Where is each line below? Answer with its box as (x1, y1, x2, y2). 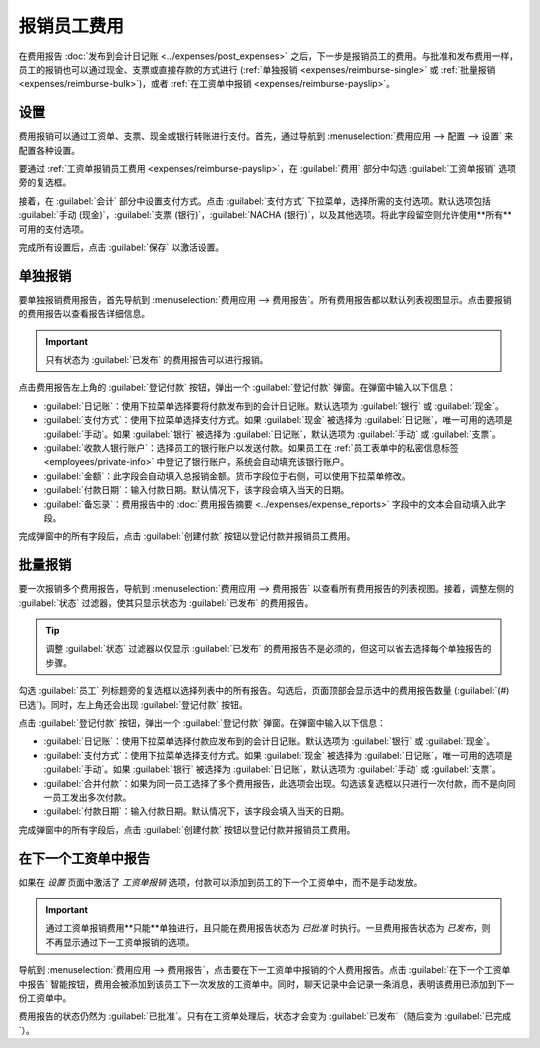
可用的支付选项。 (18, 223, 89, 235)
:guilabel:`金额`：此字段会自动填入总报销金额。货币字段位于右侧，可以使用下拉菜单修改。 (43, 470, 411, 482)
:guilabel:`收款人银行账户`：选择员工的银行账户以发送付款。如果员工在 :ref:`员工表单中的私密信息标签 (43, 442, 459, 454)
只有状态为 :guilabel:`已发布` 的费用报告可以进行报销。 (45, 354, 269, 366)
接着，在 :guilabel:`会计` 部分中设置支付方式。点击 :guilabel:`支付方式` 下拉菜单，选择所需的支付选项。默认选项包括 (18, 195, 492, 207)
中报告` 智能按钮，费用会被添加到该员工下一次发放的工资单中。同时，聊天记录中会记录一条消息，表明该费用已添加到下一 (18, 978, 515, 990)
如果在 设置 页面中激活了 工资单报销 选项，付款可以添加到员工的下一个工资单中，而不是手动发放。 (18, 876, 423, 888)
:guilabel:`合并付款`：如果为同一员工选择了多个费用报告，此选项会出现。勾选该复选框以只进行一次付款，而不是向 (43, 777, 507, 789)
